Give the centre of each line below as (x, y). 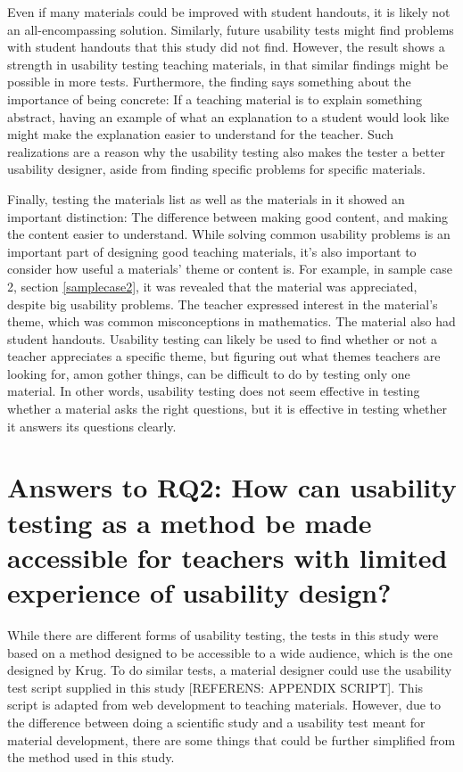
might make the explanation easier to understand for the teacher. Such (201, 134)
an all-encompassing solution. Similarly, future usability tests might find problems (231, 29)
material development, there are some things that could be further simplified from (231, 739)
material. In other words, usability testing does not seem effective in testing (214, 391)
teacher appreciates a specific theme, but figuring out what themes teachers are (224, 356)
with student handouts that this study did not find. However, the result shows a (226, 47)
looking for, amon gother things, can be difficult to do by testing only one (209, 373)
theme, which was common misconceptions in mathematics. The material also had (231, 321)
